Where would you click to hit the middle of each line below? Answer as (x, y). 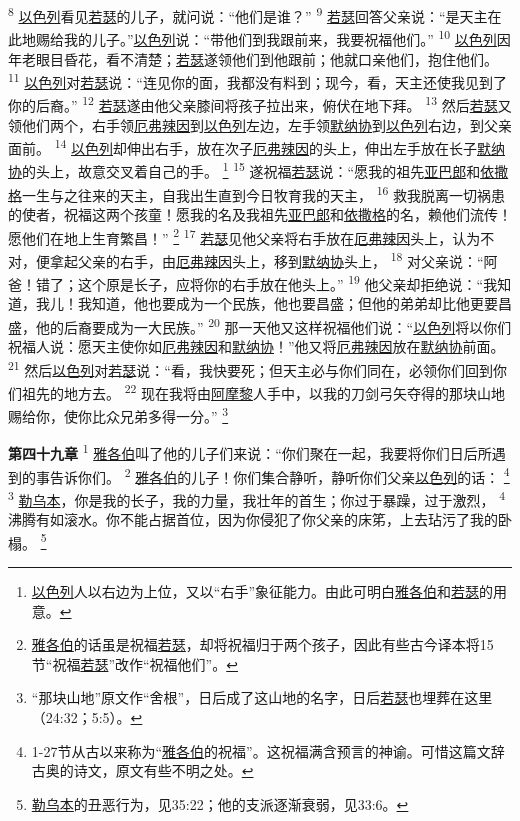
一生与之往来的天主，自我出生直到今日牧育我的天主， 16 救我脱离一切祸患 (264, 193)
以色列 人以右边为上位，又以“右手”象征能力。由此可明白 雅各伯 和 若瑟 (255, 591)
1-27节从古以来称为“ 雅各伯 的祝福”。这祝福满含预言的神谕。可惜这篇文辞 (268, 750)
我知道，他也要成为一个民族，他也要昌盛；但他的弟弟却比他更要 (287, 303)
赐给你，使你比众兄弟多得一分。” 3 (118, 414)
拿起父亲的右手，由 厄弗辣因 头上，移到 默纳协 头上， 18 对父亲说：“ (266, 259)
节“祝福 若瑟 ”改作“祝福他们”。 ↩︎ (134, 663)
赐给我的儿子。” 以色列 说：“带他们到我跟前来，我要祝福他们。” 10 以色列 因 (273, 37)
